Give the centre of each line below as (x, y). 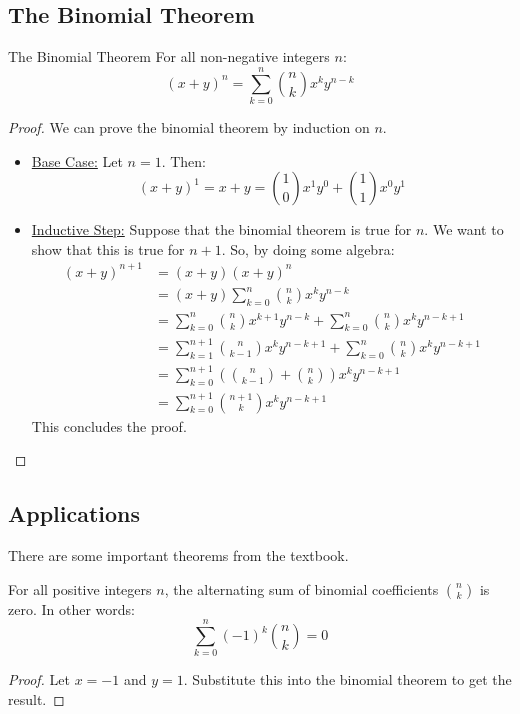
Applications (74, 513)
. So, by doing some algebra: (308, 248)
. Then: (183, 160)
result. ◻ (36, 698)
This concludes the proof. (109, 425)
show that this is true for (108, 248)
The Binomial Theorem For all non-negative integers (169, 56)
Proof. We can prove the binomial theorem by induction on (189, 126)
